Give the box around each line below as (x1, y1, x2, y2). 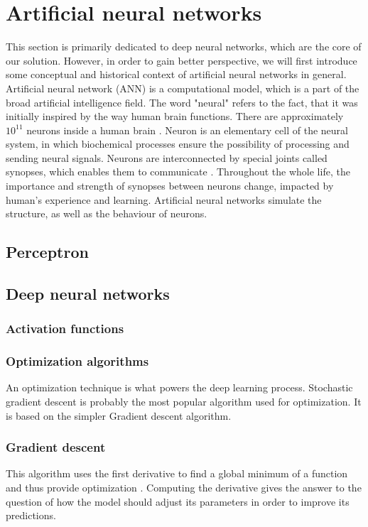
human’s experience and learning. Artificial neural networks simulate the (6, 192, 322, 207)
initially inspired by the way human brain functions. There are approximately (6, 109, 344, 124)
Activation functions (6, 320, 124, 337)
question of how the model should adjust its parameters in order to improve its (6, 494, 350, 509)
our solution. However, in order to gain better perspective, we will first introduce (6, 53, 357, 67)
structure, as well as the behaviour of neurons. (6, 206, 207, 221)
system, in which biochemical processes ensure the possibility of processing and (6, 136, 350, 151)
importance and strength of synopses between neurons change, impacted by (6, 178, 334, 193)
